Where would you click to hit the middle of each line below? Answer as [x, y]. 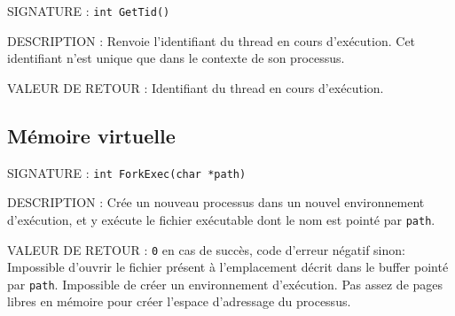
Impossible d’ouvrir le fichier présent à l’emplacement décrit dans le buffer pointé [228, 267]
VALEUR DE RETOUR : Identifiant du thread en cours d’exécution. [196, 87]
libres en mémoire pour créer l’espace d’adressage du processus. [179, 301]
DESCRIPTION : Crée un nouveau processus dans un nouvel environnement [216, 202]
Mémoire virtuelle [91, 135]
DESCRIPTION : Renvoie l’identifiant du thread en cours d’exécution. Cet [212, 40]
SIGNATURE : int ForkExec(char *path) [127, 172]
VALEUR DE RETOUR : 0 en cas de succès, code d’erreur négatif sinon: [206, 249]
